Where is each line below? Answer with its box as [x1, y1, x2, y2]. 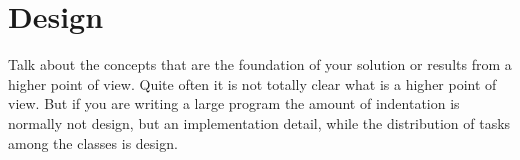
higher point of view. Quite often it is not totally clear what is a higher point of [8, 73, 497, 94]
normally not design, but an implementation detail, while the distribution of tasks [8, 112, 511, 133]
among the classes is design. [8, 132, 178, 153]
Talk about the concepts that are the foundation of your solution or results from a [8, 54, 512, 75]
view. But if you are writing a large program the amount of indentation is [8, 93, 460, 114]
